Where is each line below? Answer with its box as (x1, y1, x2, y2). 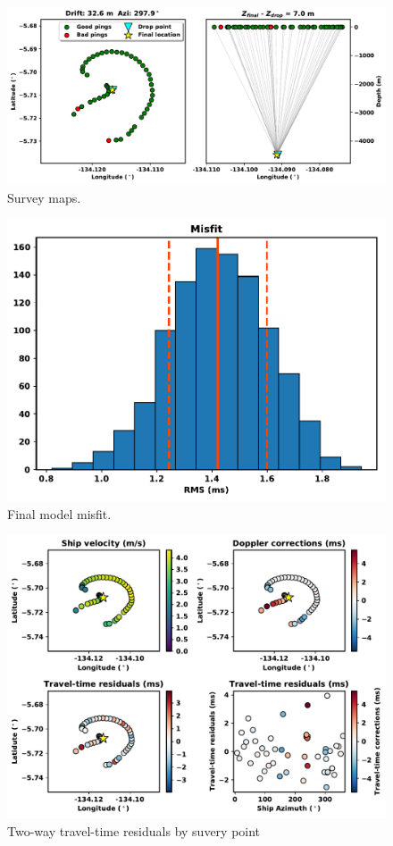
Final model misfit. (7, 504, 112, 523)
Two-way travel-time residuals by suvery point (7, 821, 261, 840)
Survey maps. (7, 188, 81, 206)
